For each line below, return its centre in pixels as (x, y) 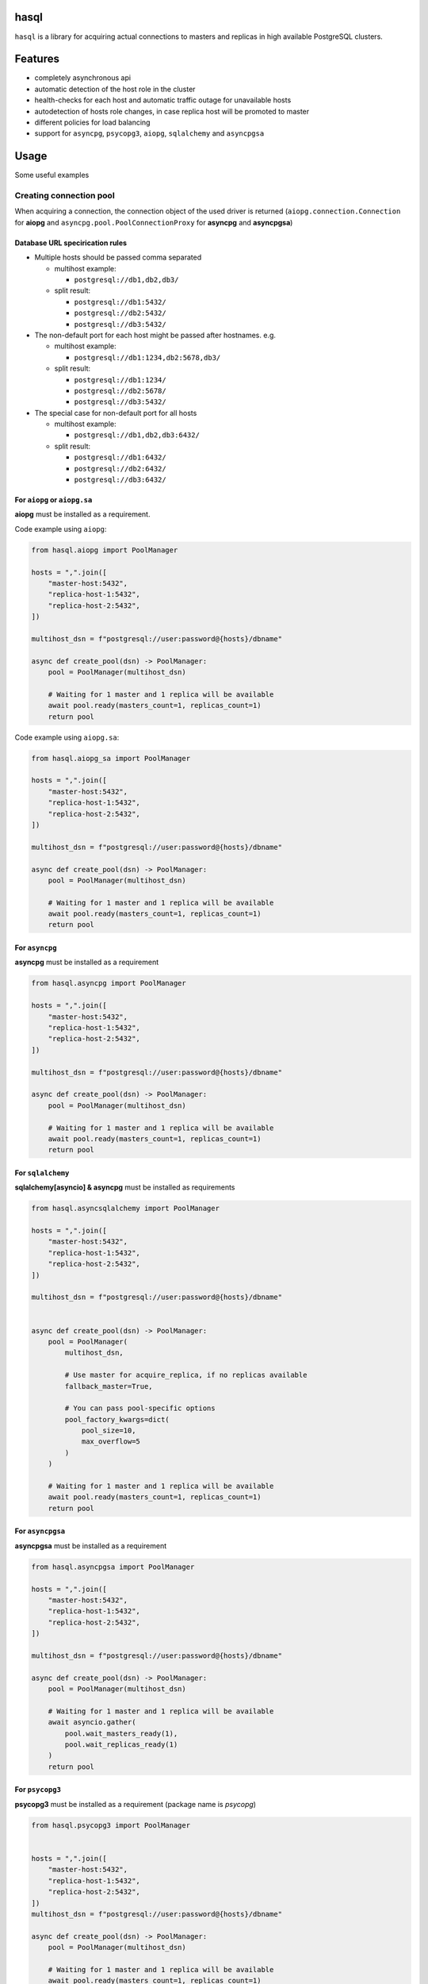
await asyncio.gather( (92, 1723)
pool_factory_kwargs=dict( (117, 1419)
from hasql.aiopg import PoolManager (105, 550)
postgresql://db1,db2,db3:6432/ (137, 435)
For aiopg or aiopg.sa (53, 500)
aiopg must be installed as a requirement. (82, 514)
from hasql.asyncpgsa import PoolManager (113, 1567)
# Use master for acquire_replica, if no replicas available (186, 1375)
